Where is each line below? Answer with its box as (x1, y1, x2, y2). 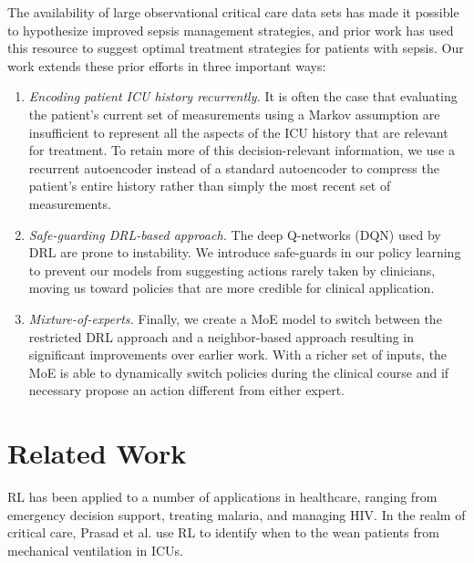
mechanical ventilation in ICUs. (7, 540, 183, 559)
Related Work (7, 434, 187, 472)
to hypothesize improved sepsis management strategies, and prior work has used (7, 20, 454, 39)
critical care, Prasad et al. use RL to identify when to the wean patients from (7, 523, 439, 542)
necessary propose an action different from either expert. (28, 381, 345, 400)
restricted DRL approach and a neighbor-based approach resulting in (28, 327, 415, 346)
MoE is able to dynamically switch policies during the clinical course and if (28, 362, 449, 381)
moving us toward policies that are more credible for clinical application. (28, 278, 435, 297)
